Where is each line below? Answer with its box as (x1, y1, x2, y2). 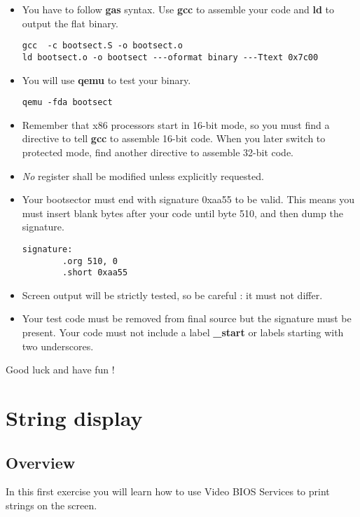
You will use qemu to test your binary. (22, 72, 191, 87)
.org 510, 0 (62, 256, 118, 266)
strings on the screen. (6, 498, 97, 513)
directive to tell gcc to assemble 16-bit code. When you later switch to (22, 131, 326, 146)
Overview (6, 451, 76, 473)
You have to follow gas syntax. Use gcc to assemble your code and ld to (22, 2, 335, 16)
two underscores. (22, 338, 94, 353)
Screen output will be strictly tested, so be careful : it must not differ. (22, 287, 323, 302)
